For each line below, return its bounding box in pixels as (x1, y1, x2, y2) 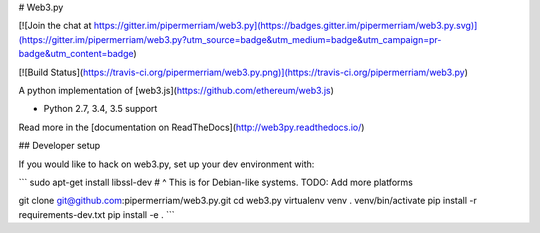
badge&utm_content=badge (18, 48, 134, 60)
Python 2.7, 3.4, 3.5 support (43, 103, 158, 115)
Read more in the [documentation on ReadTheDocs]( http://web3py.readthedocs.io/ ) (18, 121, 365, 133)
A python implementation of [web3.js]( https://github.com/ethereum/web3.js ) (18, 84, 335, 96)
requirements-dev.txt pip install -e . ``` (18, 208, 175, 220)
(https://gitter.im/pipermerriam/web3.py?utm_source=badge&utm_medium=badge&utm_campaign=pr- (18, 33, 442, 45)
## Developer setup (18, 140, 101, 152)
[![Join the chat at (18, 20, 92, 32)
